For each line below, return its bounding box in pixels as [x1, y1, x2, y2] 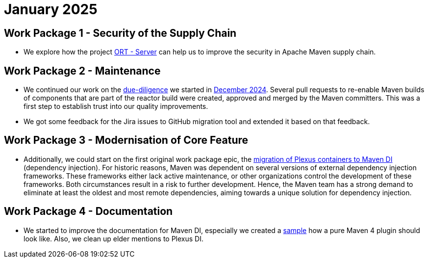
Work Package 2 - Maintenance [4, 64, 161, 77]
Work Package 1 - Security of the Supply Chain [4, 26, 237, 39]
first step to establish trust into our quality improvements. [24, 102, 208, 111]
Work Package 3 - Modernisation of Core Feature [4, 134, 249, 147]
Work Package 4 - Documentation [4, 205, 173, 218]
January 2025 [4, 1, 98, 18]
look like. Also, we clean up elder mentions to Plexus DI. [24, 234, 203, 243]
